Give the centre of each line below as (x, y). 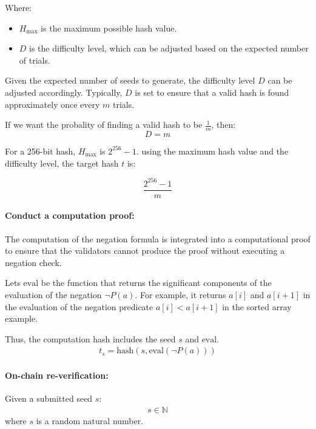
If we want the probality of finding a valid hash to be (104, 125)
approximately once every (52, 104)
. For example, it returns (180, 294)
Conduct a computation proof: (70, 215)
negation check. (33, 262)
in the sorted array (257, 306)
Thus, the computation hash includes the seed (90, 338)
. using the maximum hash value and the (212, 151)
